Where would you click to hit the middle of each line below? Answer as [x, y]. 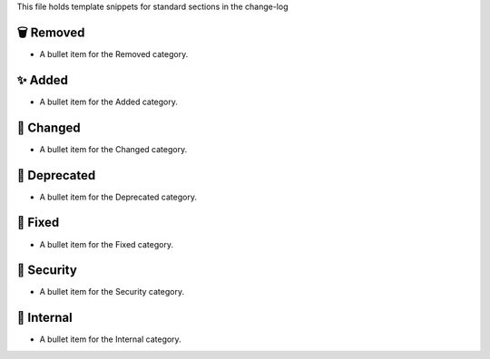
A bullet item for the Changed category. [113, 149]
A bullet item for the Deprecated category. [118, 197]
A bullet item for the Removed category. [114, 53]
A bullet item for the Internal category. [110, 339]
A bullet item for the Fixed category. [107, 244]
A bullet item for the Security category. [112, 292]
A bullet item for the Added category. [109, 102]
